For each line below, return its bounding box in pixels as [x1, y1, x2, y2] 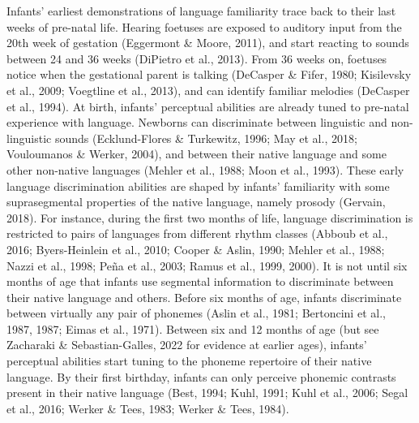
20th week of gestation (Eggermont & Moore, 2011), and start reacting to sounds [6, 34, 409, 51]
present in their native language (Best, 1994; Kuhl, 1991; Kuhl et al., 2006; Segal [6, 384, 408, 401]
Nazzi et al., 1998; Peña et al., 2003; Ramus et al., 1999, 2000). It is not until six [6, 257, 408, 274]
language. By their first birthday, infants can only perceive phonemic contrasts [6, 368, 396, 385]
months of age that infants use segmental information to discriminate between [6, 273, 394, 290]
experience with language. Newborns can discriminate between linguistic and [6, 114, 387, 131]
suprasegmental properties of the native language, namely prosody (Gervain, [6, 193, 386, 210]
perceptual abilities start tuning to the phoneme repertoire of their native [6, 352, 372, 369]
